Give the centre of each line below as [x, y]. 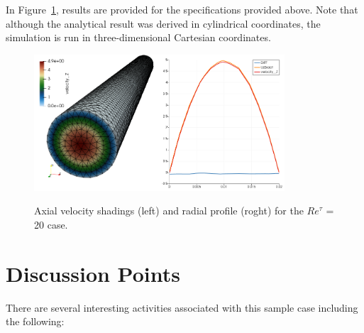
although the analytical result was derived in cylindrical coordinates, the [163, 23]
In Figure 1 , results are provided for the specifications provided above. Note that [182, 9]
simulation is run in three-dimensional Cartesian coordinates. [138, 37]
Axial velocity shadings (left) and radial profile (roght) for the [169, 211]
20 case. [51, 224]
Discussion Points [93, 273]
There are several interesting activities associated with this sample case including [182, 307]
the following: [35, 321]
